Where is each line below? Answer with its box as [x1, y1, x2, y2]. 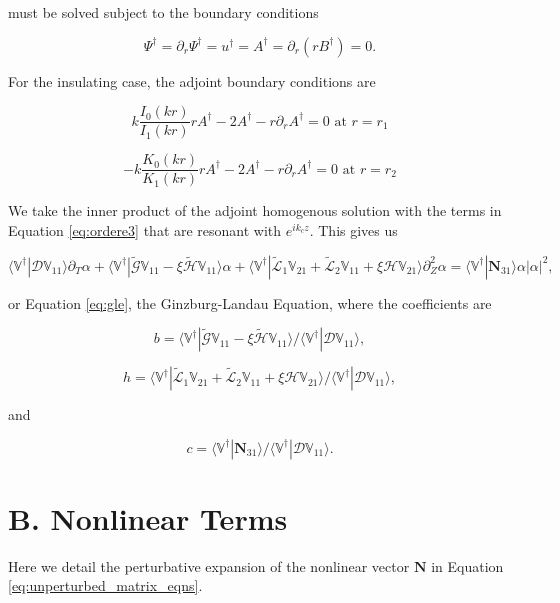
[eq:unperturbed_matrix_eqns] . [8, 575, 203, 596]
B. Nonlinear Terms [8, 497, 288, 538]
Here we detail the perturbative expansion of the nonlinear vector [8, 555, 410, 576]
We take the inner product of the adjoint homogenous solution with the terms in [8, 200, 502, 221]
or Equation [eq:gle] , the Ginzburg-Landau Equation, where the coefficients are [8, 292, 492, 313]
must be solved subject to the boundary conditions [8, 2, 319, 22]
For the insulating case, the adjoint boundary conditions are [8, 70, 376, 91]
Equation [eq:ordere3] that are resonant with [8, 219, 282, 240]
